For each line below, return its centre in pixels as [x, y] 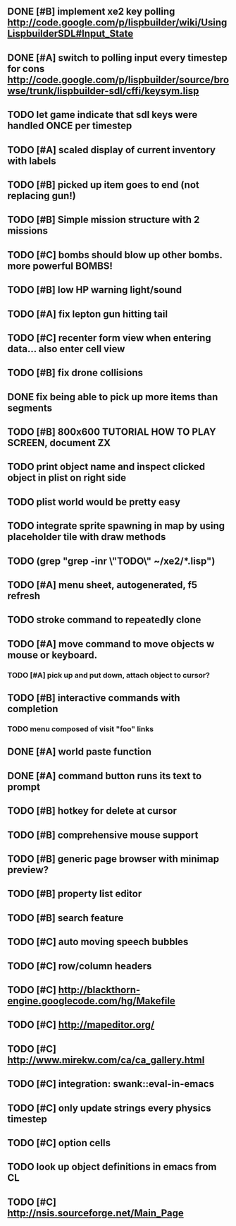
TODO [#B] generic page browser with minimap [113, 859]
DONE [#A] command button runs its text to [105, 776]
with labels [32, 161]
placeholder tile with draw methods [87, 537]
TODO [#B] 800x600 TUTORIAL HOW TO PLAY [112, 432]
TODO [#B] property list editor [75, 894]
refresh [24, 596]
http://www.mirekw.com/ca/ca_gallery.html [106, 1060]
